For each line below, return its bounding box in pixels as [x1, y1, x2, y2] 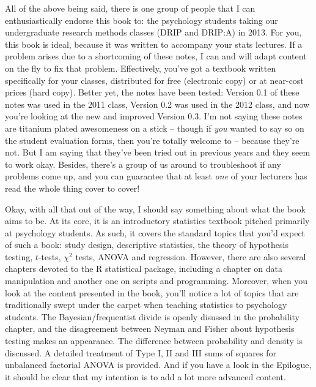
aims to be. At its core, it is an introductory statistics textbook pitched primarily [5, 214, 310, 227]
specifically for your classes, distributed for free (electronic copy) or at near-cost [5, 73, 304, 86]
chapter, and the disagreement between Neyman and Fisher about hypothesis [5, 322, 295, 335]
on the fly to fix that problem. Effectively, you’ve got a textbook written [5, 61, 276, 74]
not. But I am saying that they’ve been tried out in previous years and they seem [5, 146, 310, 159]
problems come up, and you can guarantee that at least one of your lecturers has [5, 170, 307, 182]
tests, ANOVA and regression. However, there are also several [75, 250, 306, 263]
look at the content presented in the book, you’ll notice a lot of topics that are [5, 286, 299, 299]
